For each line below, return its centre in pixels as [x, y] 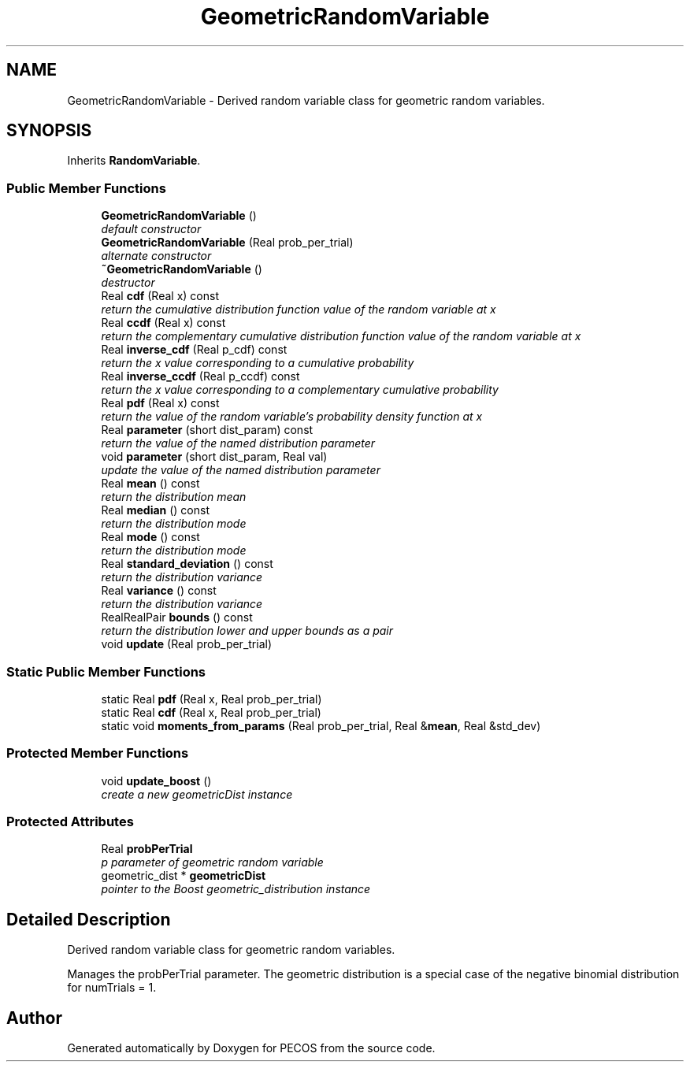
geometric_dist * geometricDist [184, 876]
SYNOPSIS [49, 131]
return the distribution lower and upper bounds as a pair [247, 631]
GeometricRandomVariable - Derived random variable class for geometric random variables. [306, 100]
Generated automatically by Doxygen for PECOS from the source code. [251, 1048]
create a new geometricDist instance [197, 794]
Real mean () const [150, 484]
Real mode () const [150, 537]
